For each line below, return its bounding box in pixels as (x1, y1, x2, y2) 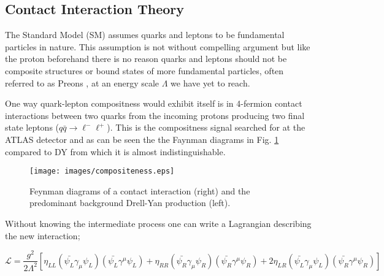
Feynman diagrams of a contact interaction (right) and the (29, 184, 250, 197)
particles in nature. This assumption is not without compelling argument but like (5, 40, 310, 53)
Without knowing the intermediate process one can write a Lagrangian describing (5, 217, 312, 229)
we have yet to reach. (171, 76, 250, 89)
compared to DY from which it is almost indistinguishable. (5, 145, 226, 158)
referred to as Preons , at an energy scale (5, 76, 159, 89)
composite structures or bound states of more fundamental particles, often (5, 64, 284, 77)
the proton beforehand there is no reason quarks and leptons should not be (5, 52, 287, 65)
